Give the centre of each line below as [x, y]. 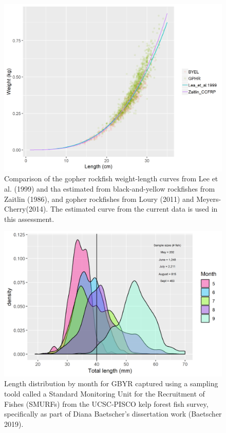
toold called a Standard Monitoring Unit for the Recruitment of [105, 393]
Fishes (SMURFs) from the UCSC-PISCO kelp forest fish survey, [106, 403]
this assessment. [29, 219]
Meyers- [209, 199]
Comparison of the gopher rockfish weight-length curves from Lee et [111, 178]
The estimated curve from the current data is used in [134, 209]
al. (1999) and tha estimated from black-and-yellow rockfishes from [110, 189]
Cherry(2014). [26, 209]
